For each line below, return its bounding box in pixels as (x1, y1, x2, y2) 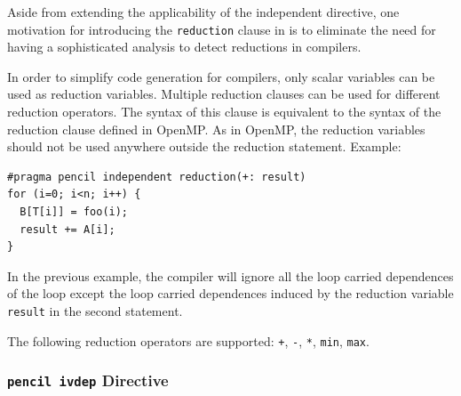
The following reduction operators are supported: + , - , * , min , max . (7, 331, 370, 350)
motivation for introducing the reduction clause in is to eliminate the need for (7, 20, 436, 38)
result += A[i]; (20, 222, 115, 236)
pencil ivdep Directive (7, 369, 169, 392)
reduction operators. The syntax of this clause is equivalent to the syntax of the (7, 102, 441, 121)
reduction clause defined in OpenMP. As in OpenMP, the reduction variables (7, 119, 425, 138)
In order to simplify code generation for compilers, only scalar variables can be (7, 67, 435, 85)
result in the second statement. (7, 301, 183, 319)
